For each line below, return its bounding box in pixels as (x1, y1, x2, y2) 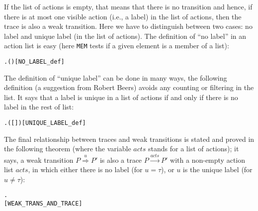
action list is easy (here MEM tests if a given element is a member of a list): (4, 40, 229, 51)
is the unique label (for (182, 164, 253, 175)
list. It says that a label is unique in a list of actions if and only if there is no (4, 92, 238, 102)
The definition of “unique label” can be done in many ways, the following (4, 72, 227, 83)
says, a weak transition (4, 154, 74, 165)
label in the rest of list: (4, 102, 74, 112)
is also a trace (99, 154, 142, 165)
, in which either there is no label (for (28, 164, 143, 175)
